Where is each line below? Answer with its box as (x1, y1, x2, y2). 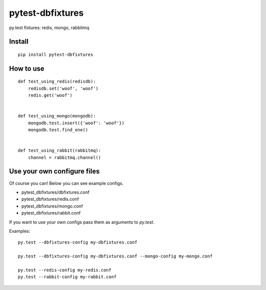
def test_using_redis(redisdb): (18, 79, 96, 84)
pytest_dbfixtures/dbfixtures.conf (21, 189, 90, 195)
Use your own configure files (9, 167, 100, 176)
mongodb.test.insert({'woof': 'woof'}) (28, 120, 125, 126)
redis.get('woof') (28, 93, 73, 98)
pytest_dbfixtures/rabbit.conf (21, 210, 81, 216)
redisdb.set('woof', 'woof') (28, 85, 99, 91)
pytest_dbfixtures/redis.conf (21, 196, 79, 202)
